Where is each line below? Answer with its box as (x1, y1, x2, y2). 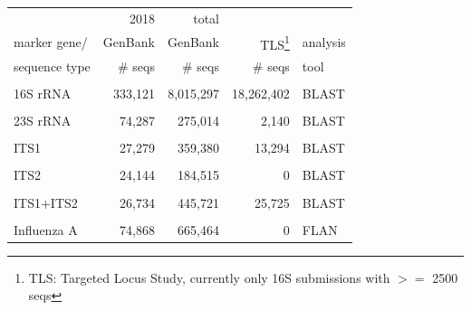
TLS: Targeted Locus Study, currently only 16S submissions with (28, 268, 390, 287)
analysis (302, 33, 346, 52)
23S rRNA (14, 111, 72, 130)
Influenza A (14, 220, 78, 239)
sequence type (14, 57, 91, 76)
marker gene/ (14, 33, 88, 52)
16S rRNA (14, 84, 72, 103)
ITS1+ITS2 (14, 193, 78, 211)
